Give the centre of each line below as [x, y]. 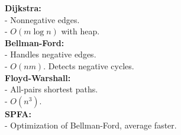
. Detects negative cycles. [89, 65]
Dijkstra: [23, 8]
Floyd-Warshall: [38, 77]
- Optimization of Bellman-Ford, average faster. [91, 125]
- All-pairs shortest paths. [51, 89]
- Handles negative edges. [51, 54]
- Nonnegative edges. [42, 19]
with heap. [80, 31]
